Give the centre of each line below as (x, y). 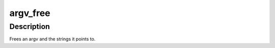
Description (30, 26)
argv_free (30, 13)
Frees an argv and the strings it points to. (52, 39)
